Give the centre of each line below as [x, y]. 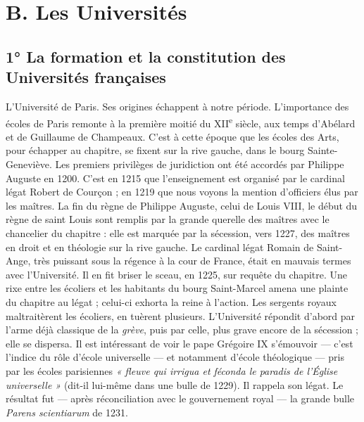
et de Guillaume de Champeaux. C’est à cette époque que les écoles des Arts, [172, 136]
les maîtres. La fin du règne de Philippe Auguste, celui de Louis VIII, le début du [182, 205]
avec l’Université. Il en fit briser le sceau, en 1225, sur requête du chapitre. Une [177, 274]
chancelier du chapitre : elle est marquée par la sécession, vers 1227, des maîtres [178, 232]
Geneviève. [29, 164]
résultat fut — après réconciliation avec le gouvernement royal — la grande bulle [180, 398]
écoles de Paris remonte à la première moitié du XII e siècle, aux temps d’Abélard [181, 122]
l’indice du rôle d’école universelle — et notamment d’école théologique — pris [175, 357]
